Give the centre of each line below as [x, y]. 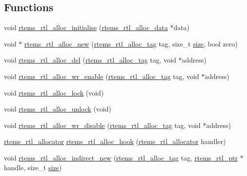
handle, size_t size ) [33, 167]
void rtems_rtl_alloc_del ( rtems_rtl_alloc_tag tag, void [90, 60]
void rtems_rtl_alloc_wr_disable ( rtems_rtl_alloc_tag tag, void [102, 125]
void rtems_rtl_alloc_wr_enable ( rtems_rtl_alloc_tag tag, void [102, 76]
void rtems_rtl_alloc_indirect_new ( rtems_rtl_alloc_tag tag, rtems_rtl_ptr [121, 157]
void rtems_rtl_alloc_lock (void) [54, 92]
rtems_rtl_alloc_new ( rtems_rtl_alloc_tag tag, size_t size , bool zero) [131, 43]
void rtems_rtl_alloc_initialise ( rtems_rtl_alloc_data [86, 27]
